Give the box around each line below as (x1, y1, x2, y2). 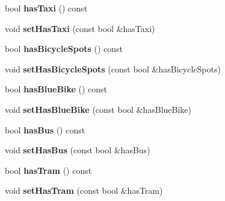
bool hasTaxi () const (5, 2, 88, 14)
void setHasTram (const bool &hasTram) (5, 184, 163, 197)
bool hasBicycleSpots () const (5, 42, 123, 55)
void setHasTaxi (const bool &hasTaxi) (5, 22, 155, 34)
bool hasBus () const (5, 123, 85, 136)
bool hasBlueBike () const (5, 83, 108, 95)
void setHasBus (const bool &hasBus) (5, 144, 150, 156)
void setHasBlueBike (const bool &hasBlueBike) (5, 103, 192, 115)
